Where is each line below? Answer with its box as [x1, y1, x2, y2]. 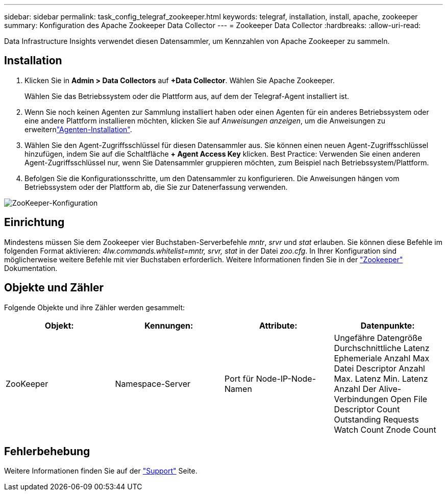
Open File [390, 393, 428, 404]
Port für [225, 373, 254, 384]
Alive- [379, 383, 402, 394]
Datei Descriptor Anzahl [334, 363, 425, 374]
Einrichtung [4, 216, 65, 229]
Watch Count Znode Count [334, 424, 436, 435]
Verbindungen [334, 393, 388, 404]
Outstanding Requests [334, 414, 419, 425]
